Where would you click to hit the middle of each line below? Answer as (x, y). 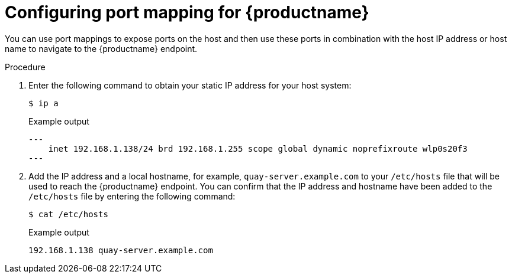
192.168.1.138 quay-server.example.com (121, 250)
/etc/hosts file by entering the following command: (132, 196)
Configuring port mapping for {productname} (187, 12)
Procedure (25, 67)
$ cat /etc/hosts (68, 214)
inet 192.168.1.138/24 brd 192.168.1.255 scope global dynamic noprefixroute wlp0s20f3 (258, 148)
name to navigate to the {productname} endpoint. (101, 48)
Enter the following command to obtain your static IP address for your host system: (190, 85)
